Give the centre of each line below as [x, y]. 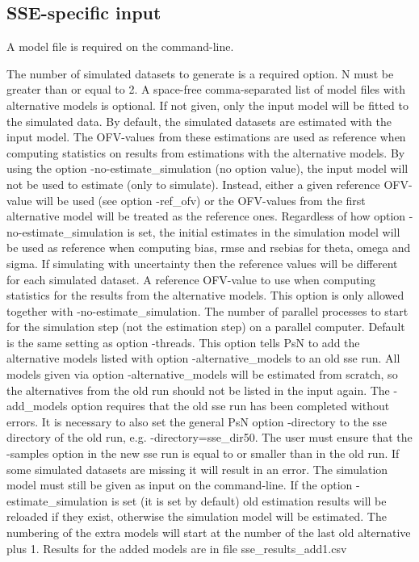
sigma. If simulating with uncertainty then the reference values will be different [202, 263]
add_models [37, 406]
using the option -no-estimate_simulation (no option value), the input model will [207, 168]
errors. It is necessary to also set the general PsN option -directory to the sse [197, 421]
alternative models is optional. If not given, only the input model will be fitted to [208, 105]
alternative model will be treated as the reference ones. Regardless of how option [206, 216]
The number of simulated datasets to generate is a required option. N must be [200, 73]
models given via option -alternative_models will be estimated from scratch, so [202, 374]
